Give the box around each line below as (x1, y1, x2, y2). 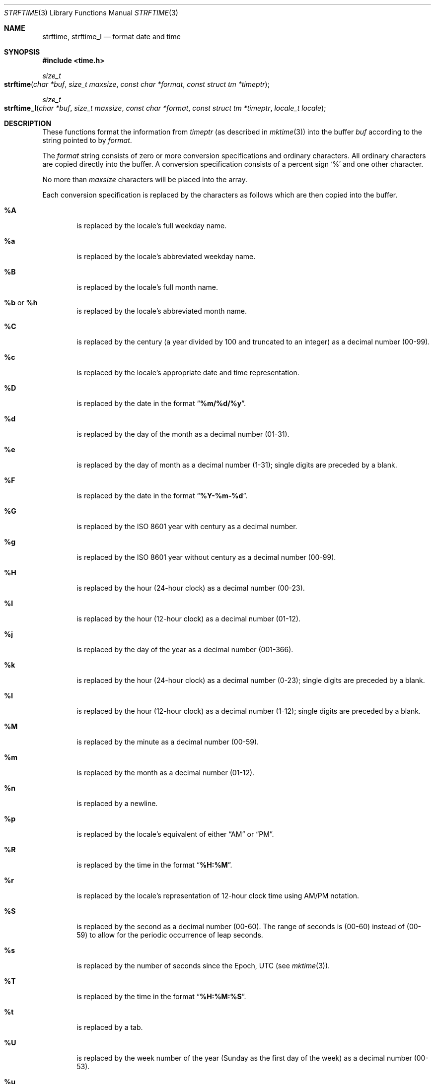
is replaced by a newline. (76, 799, 158, 808)
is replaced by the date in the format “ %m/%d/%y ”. (76, 399, 246, 407)
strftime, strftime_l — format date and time (42, 32, 181, 41)
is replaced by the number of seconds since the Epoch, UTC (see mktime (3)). (76, 961, 330, 970)
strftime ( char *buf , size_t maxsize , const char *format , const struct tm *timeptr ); (4, 80, 270, 88)
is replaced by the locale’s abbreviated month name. (76, 307, 247, 315)
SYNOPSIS (4, 48, 40, 56)
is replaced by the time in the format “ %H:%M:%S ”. (76, 992, 246, 1001)
